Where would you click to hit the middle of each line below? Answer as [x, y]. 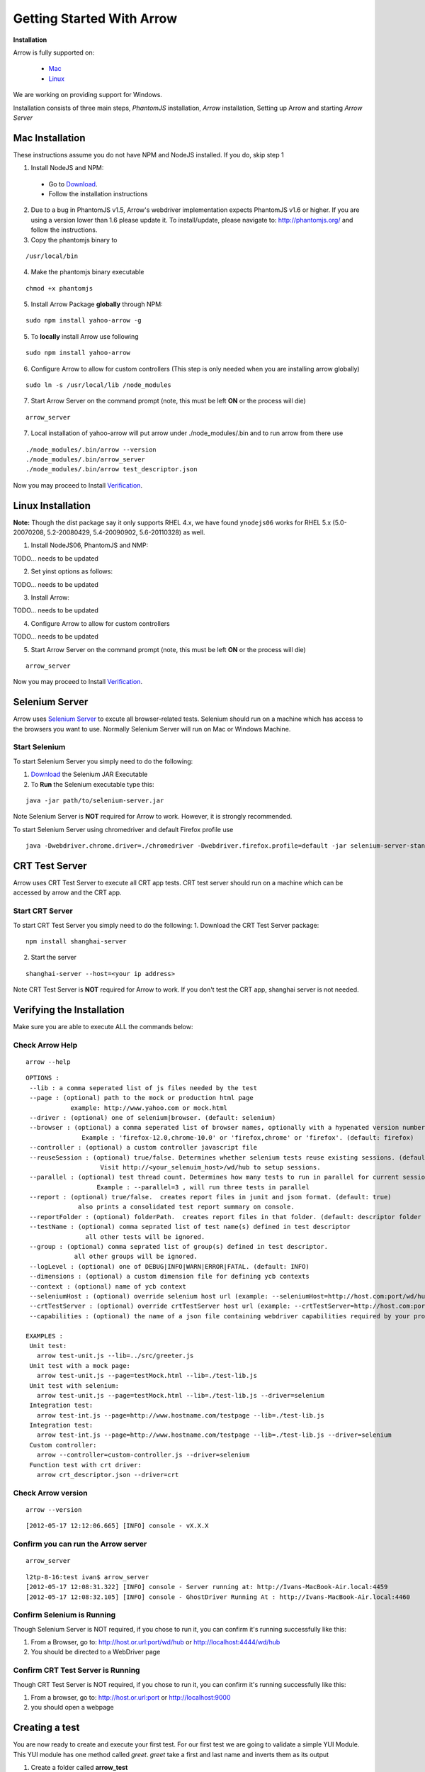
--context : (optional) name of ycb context [108, 1286]
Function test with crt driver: [85, 1465]
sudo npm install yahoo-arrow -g [84, 320]
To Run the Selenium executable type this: [92, 784]
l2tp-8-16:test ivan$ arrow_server [87, 1577]
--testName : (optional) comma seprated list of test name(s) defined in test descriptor [190, 1227]
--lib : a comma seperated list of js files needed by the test [143, 1088]
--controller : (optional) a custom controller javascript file [143, 1148]
